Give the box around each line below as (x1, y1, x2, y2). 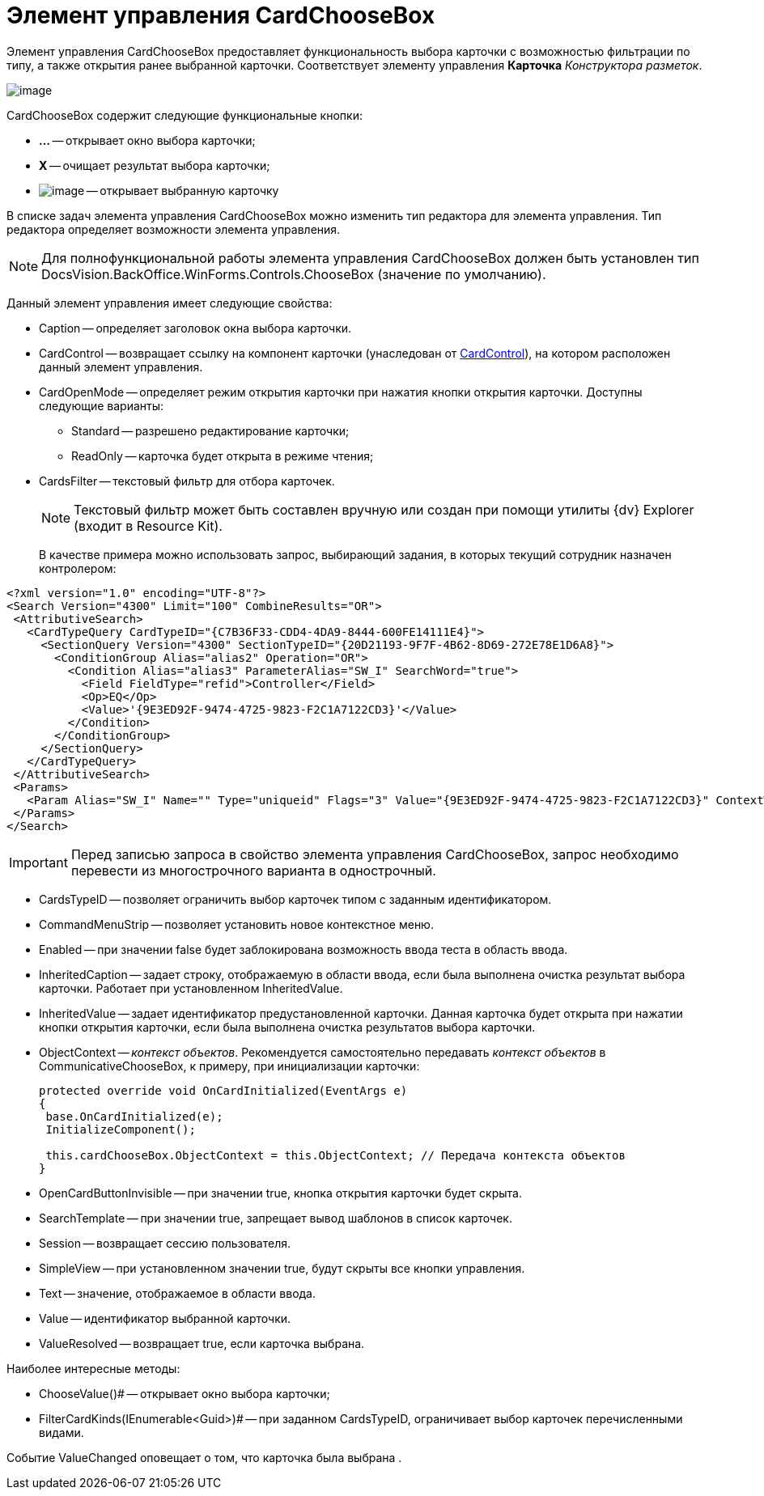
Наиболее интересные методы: (6, 1361, 180, 1375)
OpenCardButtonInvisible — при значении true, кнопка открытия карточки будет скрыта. (39, 1185, 522, 1200)
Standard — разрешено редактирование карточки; (71, 423, 350, 438)
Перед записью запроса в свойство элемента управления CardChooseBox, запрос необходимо (70, 845, 679, 862)
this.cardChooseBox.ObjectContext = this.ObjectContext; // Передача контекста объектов (45, 1148, 626, 1162)
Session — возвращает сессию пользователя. (39, 1235, 291, 1250)
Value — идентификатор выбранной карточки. (39, 1311, 291, 1325)
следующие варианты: (39, 398, 164, 413)
